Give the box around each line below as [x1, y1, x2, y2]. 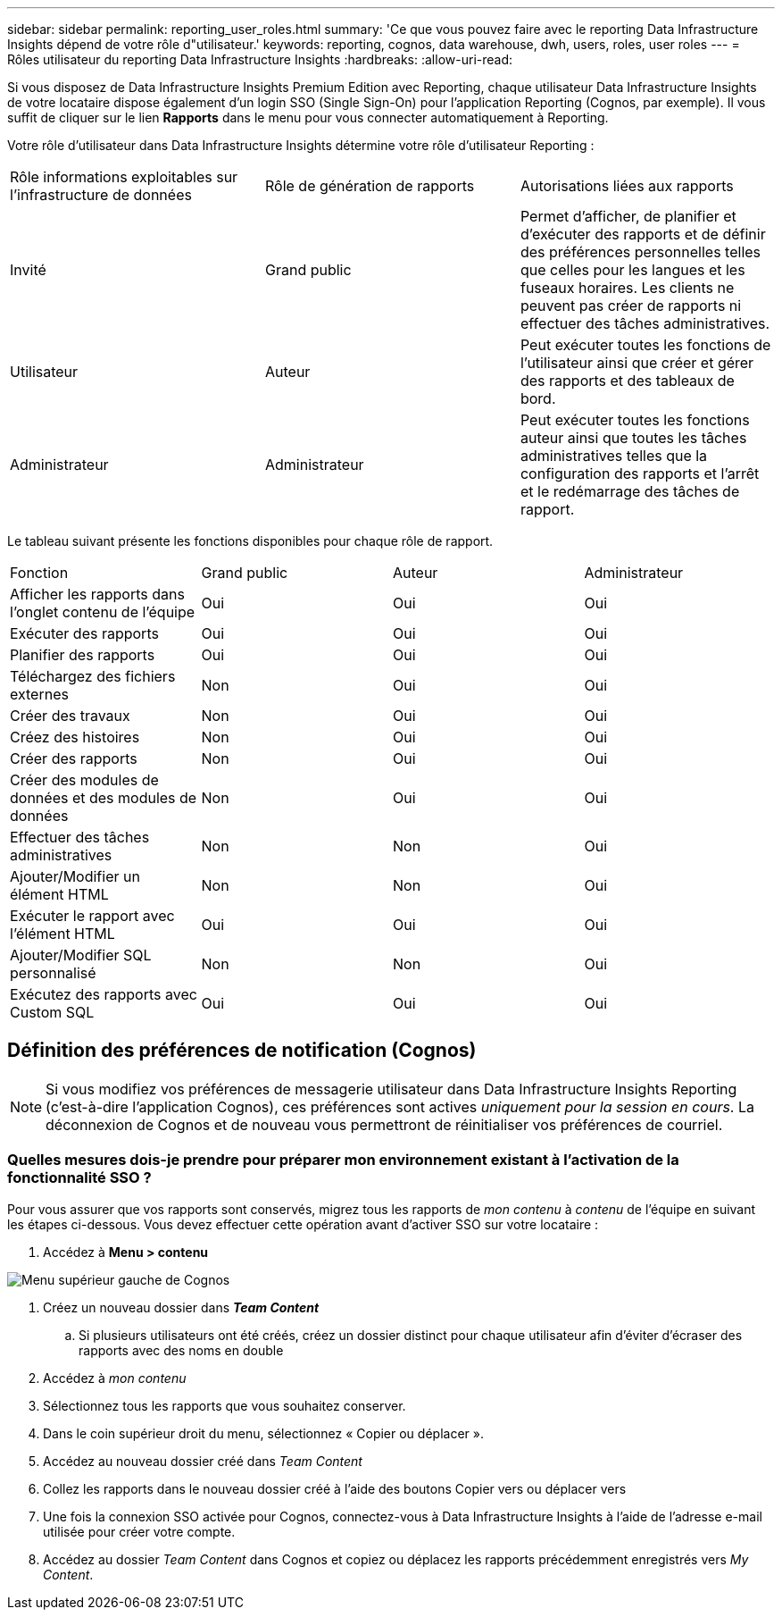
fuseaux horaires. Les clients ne [520, 279, 735, 297]
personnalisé [10, 964, 96, 982]
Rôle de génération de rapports [264, 177, 475, 195]
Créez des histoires [10, 728, 140, 746]
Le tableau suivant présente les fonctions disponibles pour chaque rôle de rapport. [7, 533, 494, 549]
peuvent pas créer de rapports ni [520, 297, 742, 314]
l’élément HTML [10, 925, 115, 943]
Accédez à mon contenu [43, 1370, 187, 1386]
